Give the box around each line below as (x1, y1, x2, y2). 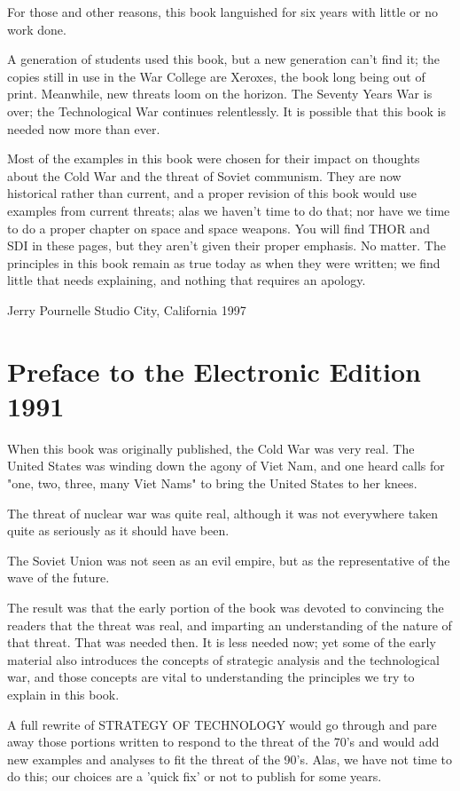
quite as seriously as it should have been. (7, 521, 230, 540)
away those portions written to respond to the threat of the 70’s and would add (7, 732, 440, 751)
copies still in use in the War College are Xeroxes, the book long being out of (7, 67, 425, 85)
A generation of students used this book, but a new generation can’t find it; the (7, 50, 441, 68)
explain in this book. (7, 684, 120, 703)
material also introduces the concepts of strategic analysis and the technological (7, 650, 440, 668)
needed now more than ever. (7, 119, 160, 138)
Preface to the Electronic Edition (7, 352, 421, 389)
